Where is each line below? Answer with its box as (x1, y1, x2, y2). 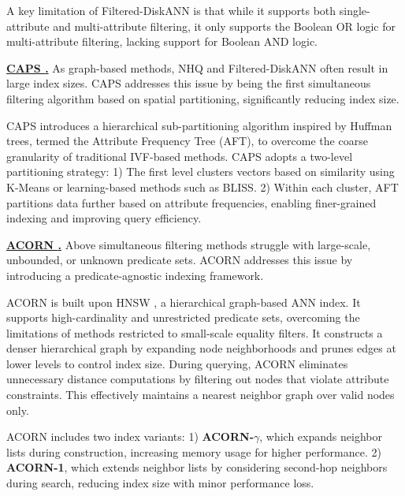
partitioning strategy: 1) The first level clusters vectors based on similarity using (6, 163, 395, 180)
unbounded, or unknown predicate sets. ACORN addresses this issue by (6, 252, 353, 268)
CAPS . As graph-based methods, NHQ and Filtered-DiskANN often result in (6, 59, 388, 76)
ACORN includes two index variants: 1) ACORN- (6, 428, 254, 445)
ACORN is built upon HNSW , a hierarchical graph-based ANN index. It (6, 293, 361, 310)
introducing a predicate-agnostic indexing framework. (6, 267, 264, 283)
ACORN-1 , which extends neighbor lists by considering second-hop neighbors (6, 459, 388, 475)
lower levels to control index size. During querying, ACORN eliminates (6, 355, 348, 371)
